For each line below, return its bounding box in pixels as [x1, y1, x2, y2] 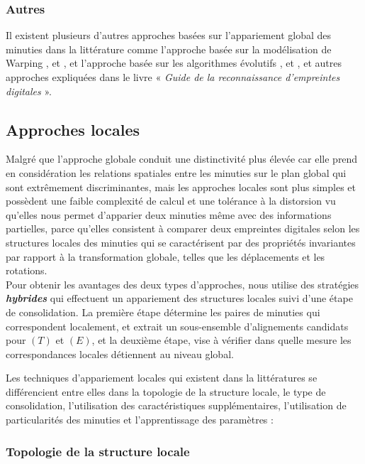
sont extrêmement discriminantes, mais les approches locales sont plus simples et [6, 179, 356, 194]
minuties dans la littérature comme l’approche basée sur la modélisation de [6, 41, 332, 56]
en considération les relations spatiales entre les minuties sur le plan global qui [6, 165, 347, 180]
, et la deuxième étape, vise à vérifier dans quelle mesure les [91, 333, 352, 347]
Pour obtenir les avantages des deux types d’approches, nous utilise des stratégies [6, 276, 359, 291]
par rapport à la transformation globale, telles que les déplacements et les [6, 249, 325, 264]
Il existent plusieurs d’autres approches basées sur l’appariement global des [6, 28, 331, 43]
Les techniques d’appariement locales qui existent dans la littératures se [6, 370, 318, 385]
